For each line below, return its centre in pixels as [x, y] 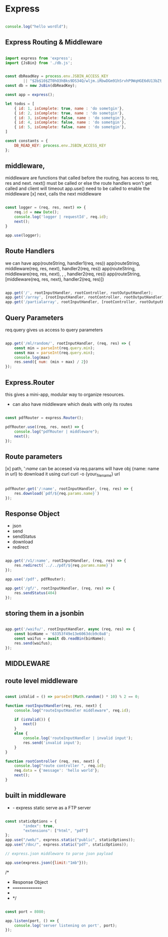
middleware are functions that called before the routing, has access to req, [82, 178]
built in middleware [36, 796]
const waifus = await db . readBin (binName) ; [60, 639]
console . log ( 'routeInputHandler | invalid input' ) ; [78, 738]
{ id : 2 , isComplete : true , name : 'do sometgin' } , [69, 113]
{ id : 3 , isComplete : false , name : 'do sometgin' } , [70, 118]
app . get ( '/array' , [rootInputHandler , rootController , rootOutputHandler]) [86, 297]
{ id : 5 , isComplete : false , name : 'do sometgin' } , [70, 127]
